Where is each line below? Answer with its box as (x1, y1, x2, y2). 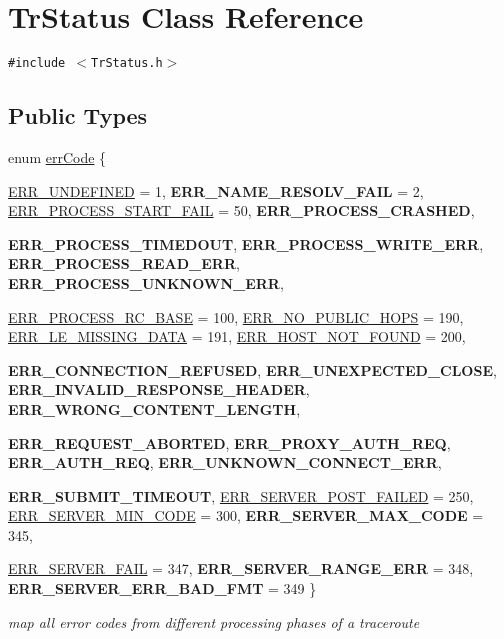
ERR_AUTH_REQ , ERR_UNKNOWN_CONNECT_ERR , (8, 452, 442, 473)
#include (8, 56, 66, 71)
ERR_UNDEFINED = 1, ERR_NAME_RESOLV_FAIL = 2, (8, 180, 424, 201)
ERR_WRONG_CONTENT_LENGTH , (8, 398, 301, 419)
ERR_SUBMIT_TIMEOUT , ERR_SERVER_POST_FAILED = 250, (8, 485, 474, 506)
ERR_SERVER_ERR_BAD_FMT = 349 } (8, 578, 317, 599)
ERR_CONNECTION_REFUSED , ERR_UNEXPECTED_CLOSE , (8, 359, 497, 380)
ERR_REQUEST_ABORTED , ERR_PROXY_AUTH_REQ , (8, 432, 451, 453)
